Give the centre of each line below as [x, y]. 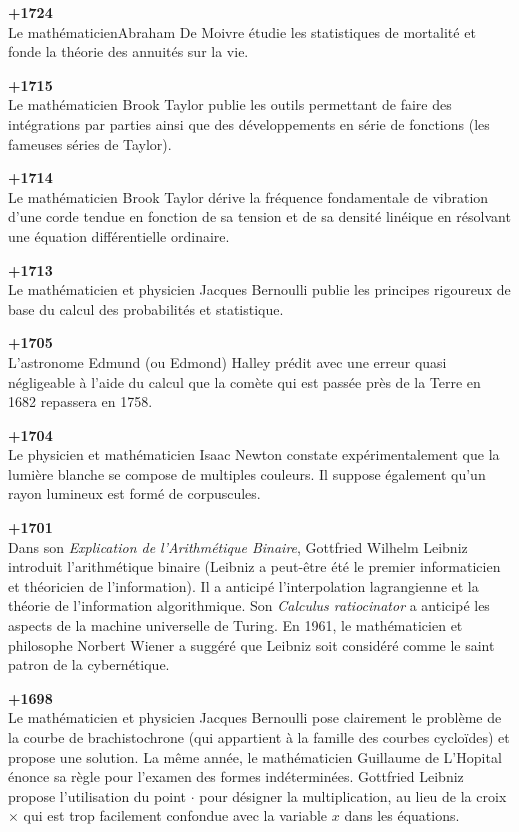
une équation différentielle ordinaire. [119, 235]
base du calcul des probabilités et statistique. [146, 308]
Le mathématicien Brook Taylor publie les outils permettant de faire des [230, 104]
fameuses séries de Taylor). [90, 143]
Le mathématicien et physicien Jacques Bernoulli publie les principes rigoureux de [259, 289]
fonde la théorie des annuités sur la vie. [128, 51]
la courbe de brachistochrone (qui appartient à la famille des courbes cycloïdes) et [259, 737]
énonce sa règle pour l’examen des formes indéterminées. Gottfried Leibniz [236, 776]
